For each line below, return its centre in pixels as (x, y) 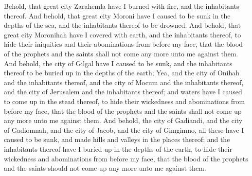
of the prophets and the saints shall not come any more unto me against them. (121, 53)
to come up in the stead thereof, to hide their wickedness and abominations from (125, 101)
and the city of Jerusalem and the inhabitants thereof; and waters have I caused (123, 92)
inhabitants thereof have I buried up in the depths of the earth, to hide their (118, 149)
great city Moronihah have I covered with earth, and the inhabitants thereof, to (123, 34)
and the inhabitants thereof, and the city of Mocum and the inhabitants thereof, (124, 82)
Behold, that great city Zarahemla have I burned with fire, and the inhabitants (122, 6)
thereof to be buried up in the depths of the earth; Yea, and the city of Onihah (122, 73)
